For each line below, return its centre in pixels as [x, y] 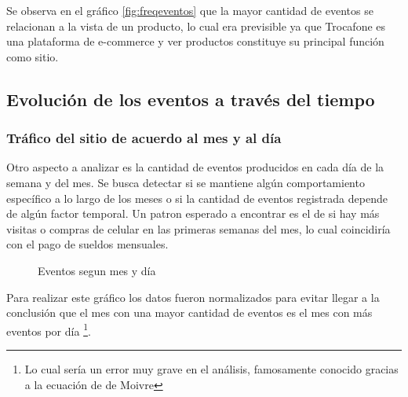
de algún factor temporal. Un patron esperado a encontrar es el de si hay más [193, 213]
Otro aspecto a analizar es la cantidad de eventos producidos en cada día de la [195, 167]
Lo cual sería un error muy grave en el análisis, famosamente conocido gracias [211, 368]
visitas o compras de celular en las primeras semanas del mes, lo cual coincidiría [199, 228]
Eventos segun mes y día [97, 270]
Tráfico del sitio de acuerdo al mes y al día [144, 138]
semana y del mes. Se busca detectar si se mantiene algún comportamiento [186, 182]
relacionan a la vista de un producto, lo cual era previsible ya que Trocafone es [196, 26]
